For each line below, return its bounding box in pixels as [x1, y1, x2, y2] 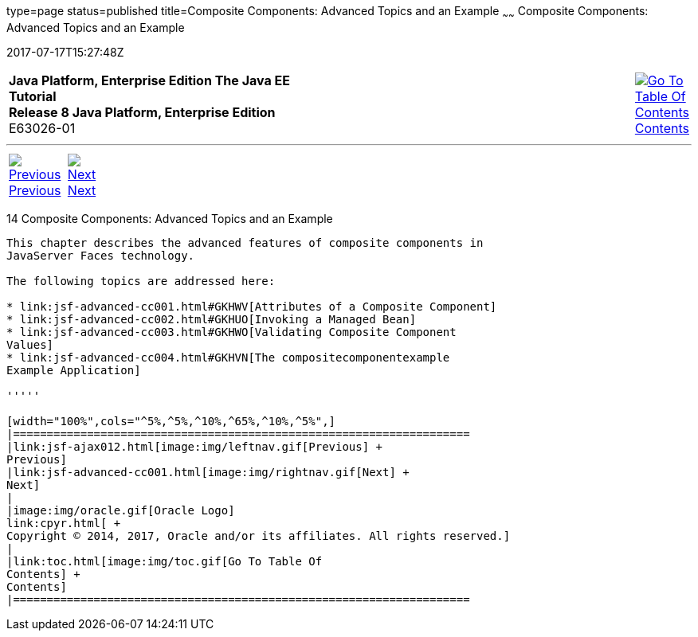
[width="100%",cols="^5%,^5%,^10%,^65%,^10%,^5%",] [6, 414, 336, 428]
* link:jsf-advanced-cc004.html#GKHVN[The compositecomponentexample [6, 350, 450, 364]
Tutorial [9, 88, 57, 104]
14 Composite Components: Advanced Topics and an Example [6, 211, 333, 225]
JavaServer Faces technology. [6, 248, 195, 262]
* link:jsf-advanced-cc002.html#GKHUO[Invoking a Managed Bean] [6, 312, 417, 326]
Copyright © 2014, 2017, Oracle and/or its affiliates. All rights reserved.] [6, 529, 511, 542]
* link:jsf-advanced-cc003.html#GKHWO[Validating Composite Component [6, 325, 457, 338]
